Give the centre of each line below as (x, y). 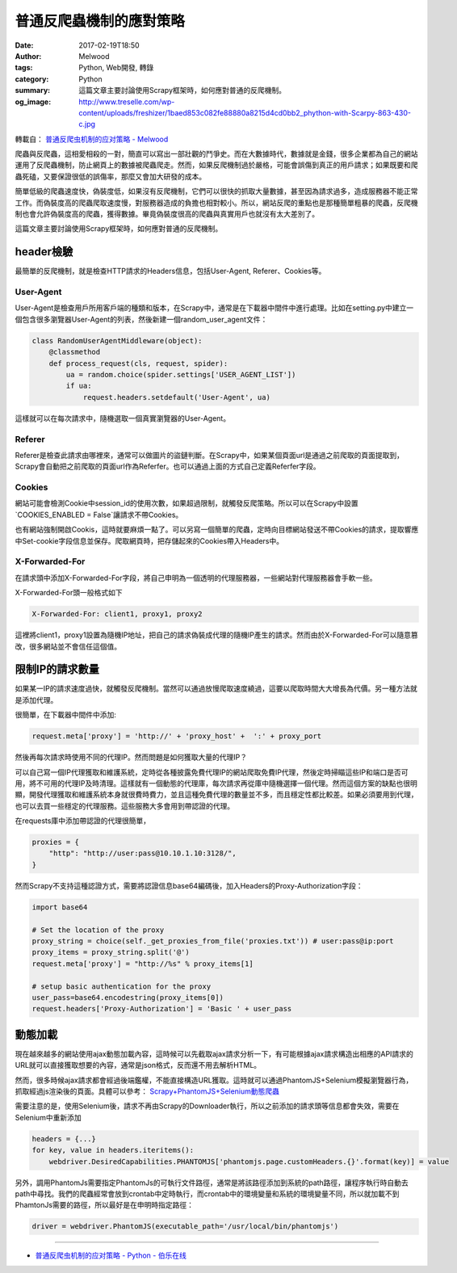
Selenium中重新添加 (48, 1117)
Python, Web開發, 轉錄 (116, 68)
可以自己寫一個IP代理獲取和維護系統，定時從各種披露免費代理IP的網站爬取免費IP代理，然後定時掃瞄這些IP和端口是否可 (212, 772)
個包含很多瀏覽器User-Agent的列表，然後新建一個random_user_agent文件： (141, 319)
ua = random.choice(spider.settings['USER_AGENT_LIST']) (181, 374)
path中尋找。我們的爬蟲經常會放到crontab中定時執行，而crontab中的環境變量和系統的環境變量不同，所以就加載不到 (207, 1193)
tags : (24, 68)
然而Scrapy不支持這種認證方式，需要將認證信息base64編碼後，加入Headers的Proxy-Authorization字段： (189, 885)
